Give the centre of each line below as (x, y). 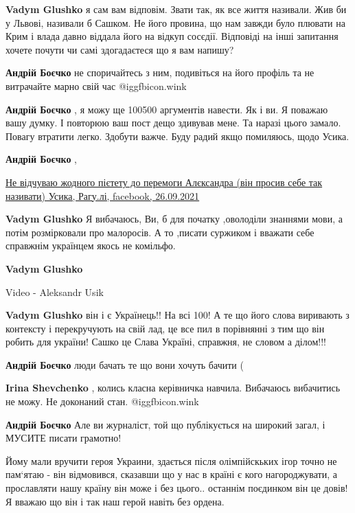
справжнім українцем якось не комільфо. (91, 246)
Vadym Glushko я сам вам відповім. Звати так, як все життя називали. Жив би (176, 9)
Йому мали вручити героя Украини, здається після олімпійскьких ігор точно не (171, 460)
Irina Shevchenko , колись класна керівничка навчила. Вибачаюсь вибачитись (173, 388)
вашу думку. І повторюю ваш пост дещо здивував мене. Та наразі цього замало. (173, 123)
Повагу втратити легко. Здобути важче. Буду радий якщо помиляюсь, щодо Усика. (177, 136)
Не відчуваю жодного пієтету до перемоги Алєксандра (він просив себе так (164, 182)
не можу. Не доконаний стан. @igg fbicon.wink (102, 401)
